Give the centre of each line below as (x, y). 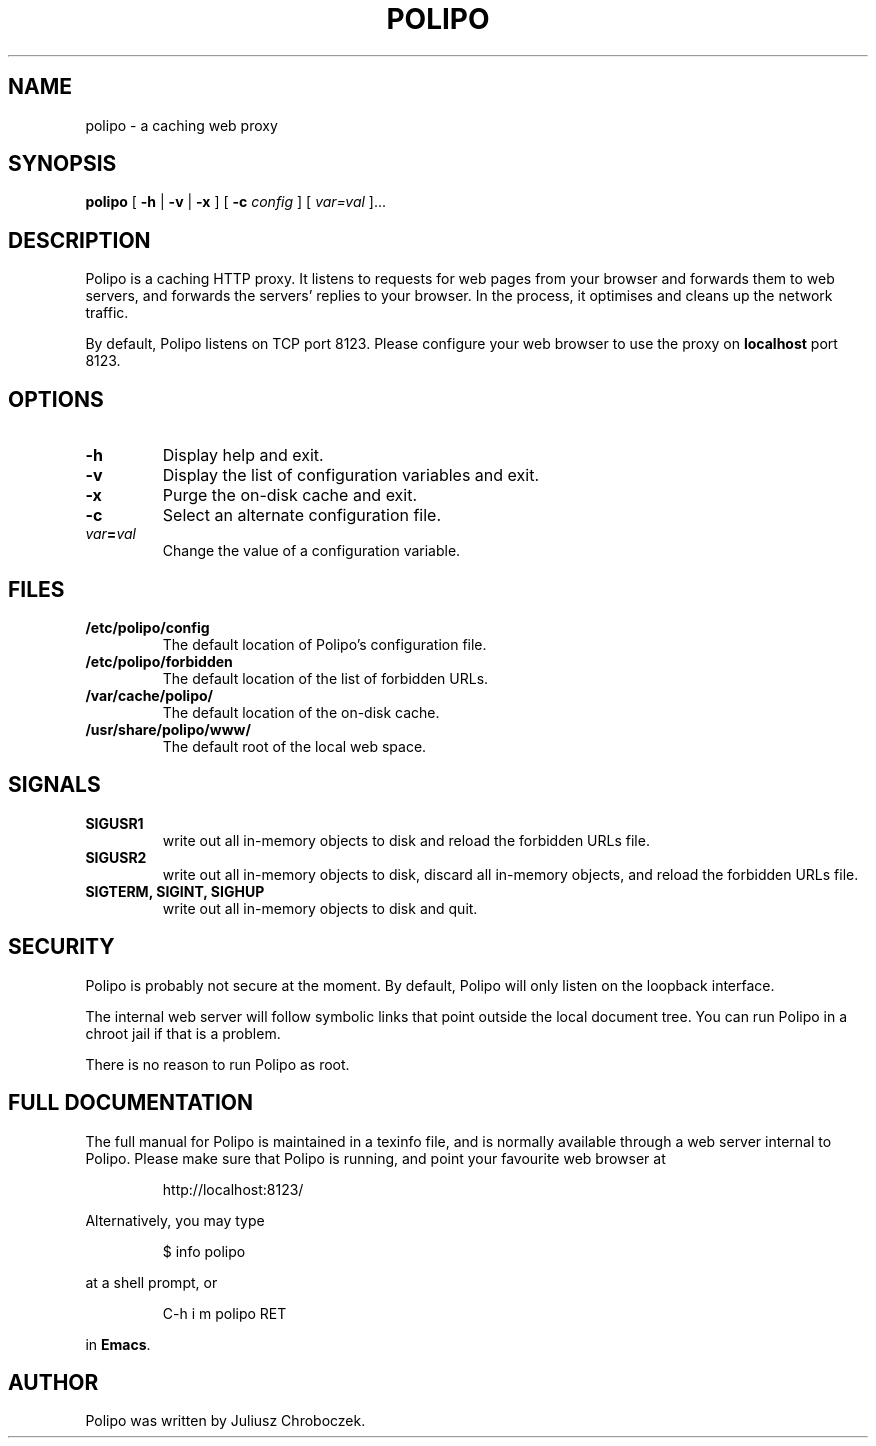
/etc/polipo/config (147, 627)
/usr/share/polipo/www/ (168, 729)
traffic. (107, 313)
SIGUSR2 (116, 857)
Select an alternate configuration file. (302, 515)
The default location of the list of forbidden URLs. (325, 678)
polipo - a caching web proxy (181, 125)
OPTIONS (56, 399)
